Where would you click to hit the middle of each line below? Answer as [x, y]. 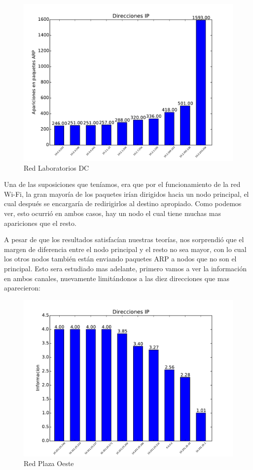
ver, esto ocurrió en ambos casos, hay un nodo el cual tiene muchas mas [112, 213]
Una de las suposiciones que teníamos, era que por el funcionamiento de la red [122, 184]
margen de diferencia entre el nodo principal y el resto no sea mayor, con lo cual [125, 249]
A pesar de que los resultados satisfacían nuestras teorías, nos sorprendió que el [124, 239]
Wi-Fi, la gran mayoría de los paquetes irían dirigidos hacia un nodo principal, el [126, 194]
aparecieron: [22, 288]
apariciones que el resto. [40, 223]
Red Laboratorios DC [56, 167]
